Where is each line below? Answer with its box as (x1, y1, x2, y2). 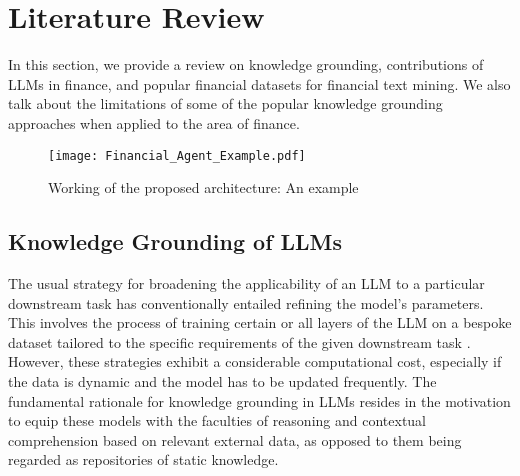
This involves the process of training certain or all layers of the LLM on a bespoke (8, 312, 512, 333)
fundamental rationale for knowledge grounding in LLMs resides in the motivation (8, 390, 511, 411)
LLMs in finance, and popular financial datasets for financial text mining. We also (8, 73, 511, 94)
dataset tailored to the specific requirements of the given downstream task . (8, 331, 471, 352)
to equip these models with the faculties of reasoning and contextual (8, 410, 427, 431)
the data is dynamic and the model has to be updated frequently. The (8, 370, 437, 391)
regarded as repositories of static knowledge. (8, 449, 279, 470)
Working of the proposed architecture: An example (48, 177, 359, 198)
